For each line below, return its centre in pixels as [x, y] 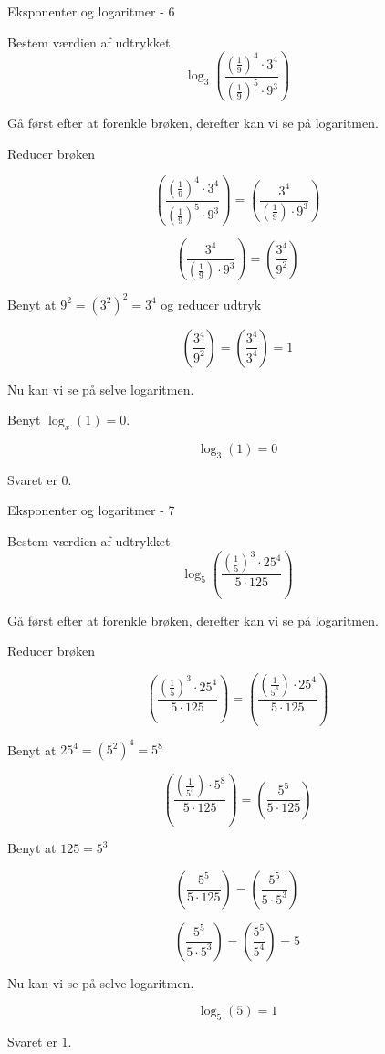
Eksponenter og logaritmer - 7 [91, 510]
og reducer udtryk [211, 304]
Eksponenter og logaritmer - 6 [91, 11]
